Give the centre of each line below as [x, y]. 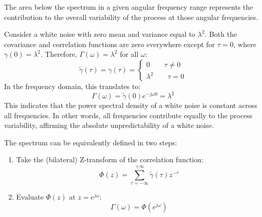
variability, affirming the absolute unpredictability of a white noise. [109, 125]
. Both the [221, 34]
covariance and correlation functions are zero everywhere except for [110, 44]
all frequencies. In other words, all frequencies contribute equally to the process [128, 115]
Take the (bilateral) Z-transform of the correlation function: [110, 159]
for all [129, 54]
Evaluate [30, 197]
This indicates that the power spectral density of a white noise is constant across [131, 105]
